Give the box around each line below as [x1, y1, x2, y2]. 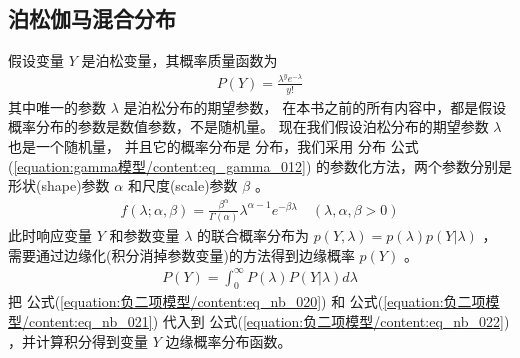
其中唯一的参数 [8, 96, 106, 117]
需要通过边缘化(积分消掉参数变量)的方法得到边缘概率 [8, 244, 355, 265]
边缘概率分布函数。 [165, 330, 292, 351]
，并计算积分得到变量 [8, 330, 148, 351]
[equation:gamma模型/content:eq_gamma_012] [13, 155, 306, 176]
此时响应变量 [8, 224, 92, 245]
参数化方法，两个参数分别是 [330, 155, 513, 176]
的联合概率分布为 [196, 224, 309, 245]
